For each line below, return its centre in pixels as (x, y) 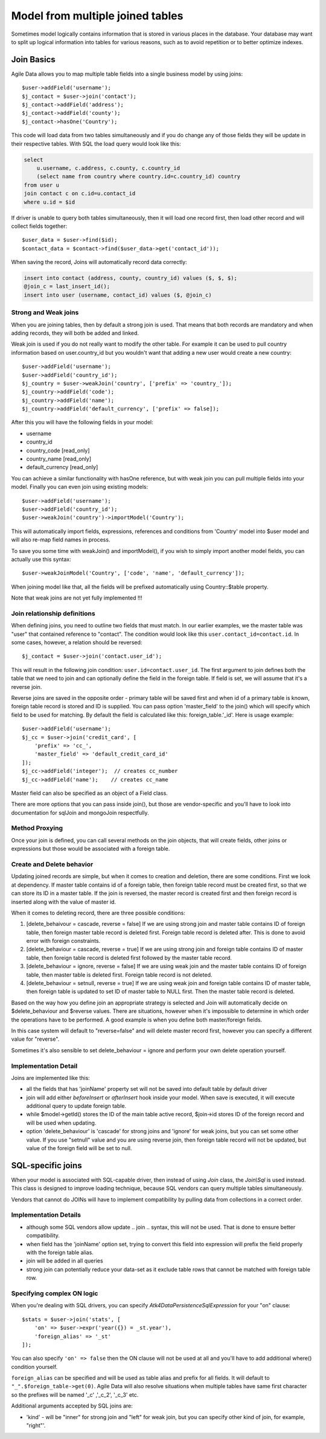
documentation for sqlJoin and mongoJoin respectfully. (80, 812)
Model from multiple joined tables (97, 16)
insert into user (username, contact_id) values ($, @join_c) (118, 295)
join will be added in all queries (65, 1261)
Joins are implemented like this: (50, 1078)
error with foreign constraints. (63, 941)
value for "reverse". (35, 1039)
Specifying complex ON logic (55, 1293)
